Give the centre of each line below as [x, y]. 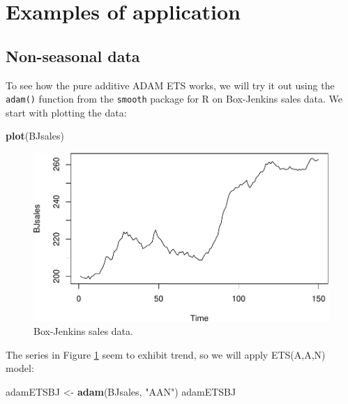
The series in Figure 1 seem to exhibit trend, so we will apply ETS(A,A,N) [166, 354]
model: [20, 368]
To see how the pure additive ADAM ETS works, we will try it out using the [170, 85]
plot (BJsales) [35, 136]
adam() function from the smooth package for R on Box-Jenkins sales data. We [174, 99]
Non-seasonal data [73, 55]
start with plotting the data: [66, 112]
